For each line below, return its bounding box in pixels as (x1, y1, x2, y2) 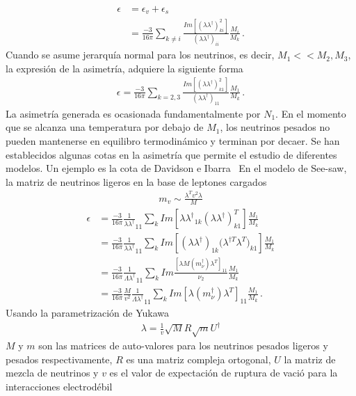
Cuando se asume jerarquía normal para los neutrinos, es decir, (6, 47, 275, 62)
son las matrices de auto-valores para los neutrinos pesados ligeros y (38, 338, 328, 353)
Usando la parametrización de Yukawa (6, 306, 170, 320)
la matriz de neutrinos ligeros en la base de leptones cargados (6, 174, 267, 189)
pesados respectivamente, (6, 351, 113, 366)
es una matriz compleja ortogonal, (126, 351, 271, 366)
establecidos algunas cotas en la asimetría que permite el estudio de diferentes (6, 147, 337, 161)
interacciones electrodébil (6, 379, 113, 393)
